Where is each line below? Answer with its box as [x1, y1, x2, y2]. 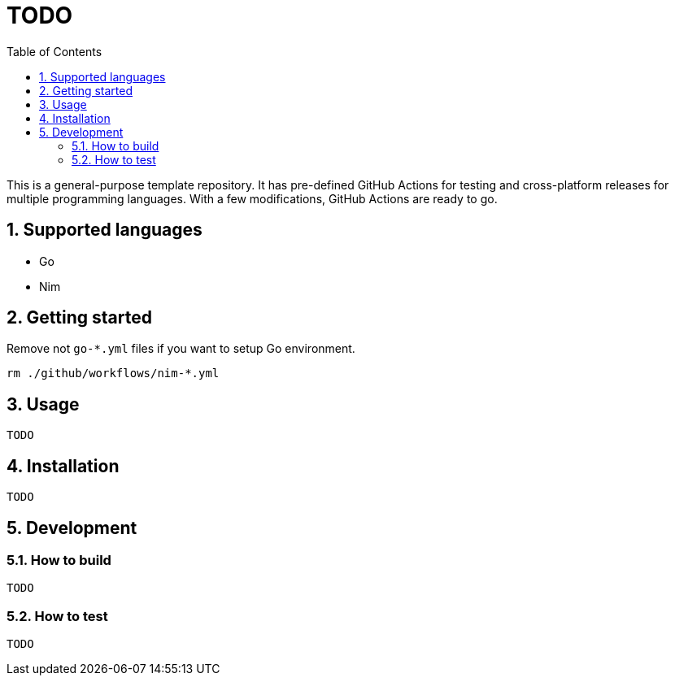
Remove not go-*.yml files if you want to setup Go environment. [7, 341, 355, 356]
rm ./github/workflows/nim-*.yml [7, 367, 220, 380]
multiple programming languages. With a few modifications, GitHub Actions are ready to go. [7, 191, 498, 206]
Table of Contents [7, 44, 102, 59]
